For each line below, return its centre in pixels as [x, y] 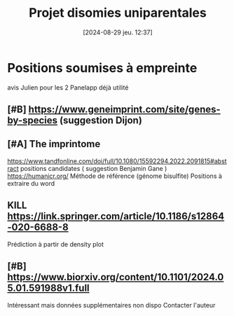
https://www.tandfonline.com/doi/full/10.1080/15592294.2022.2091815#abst [117, 161]
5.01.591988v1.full [48, 288]
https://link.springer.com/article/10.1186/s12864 [116, 216]
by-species [33, 121]
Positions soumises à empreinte [102, 68]
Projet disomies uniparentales [118, 13]
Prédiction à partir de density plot [55, 244]
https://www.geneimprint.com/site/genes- [124, 110]
